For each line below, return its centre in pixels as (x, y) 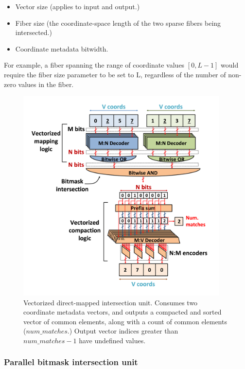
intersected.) (34, 32)
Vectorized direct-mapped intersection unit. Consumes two (111, 302)
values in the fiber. (46, 84)
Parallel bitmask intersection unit (71, 362)
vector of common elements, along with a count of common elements (125, 321)
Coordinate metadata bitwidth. (62, 48)
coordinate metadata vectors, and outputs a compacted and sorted (122, 312)
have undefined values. (112, 340)
